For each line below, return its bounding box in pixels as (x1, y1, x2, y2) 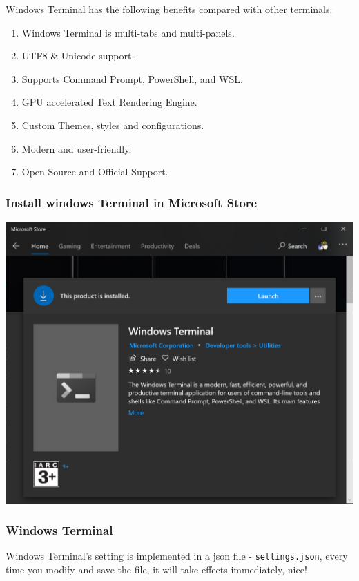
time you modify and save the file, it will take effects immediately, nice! (6, 562, 307, 576)
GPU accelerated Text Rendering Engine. (21, 95, 197, 109)
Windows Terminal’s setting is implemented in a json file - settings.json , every (6, 549, 348, 563)
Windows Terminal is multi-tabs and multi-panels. (21, 25, 235, 39)
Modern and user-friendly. (21, 141, 132, 155)
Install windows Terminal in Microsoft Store (6, 193, 258, 211)
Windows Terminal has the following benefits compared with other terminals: (6, 2, 333, 16)
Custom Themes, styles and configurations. (21, 117, 204, 132)
